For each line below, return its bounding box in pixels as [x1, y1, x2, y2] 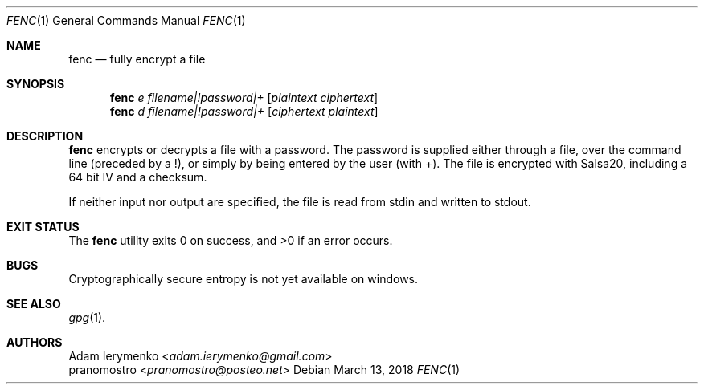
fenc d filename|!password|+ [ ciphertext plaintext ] [110, 104, 379, 118]
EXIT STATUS [6, 220, 80, 234]
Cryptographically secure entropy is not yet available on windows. [68, 272, 419, 286]
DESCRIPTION [6, 129, 84, 143]
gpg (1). [68, 311, 106, 324]
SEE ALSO [6, 297, 61, 311]
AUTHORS [6, 335, 63, 349]
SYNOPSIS [6, 77, 65, 91]
